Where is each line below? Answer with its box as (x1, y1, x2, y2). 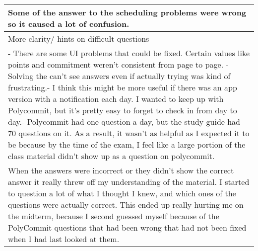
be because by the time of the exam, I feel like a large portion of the (8, 139, 246, 150)
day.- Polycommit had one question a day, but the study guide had (8, 116, 241, 127)
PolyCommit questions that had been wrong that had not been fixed (8, 222, 247, 233)
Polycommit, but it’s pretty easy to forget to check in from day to (8, 104, 237, 116)
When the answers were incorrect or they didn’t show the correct (8, 165, 234, 176)
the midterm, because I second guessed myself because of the (8, 210, 219, 222)
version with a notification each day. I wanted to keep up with (8, 93, 224, 104)
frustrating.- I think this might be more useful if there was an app (8, 82, 237, 93)
